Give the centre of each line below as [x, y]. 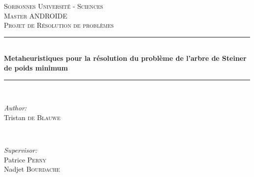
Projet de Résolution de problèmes [59, 25]
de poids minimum [36, 67]
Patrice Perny [25, 159]
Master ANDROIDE [36, 15]
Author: [15, 108]
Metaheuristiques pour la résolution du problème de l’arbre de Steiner [125, 58]
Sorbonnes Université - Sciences [53, 6]
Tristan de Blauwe [32, 117]
